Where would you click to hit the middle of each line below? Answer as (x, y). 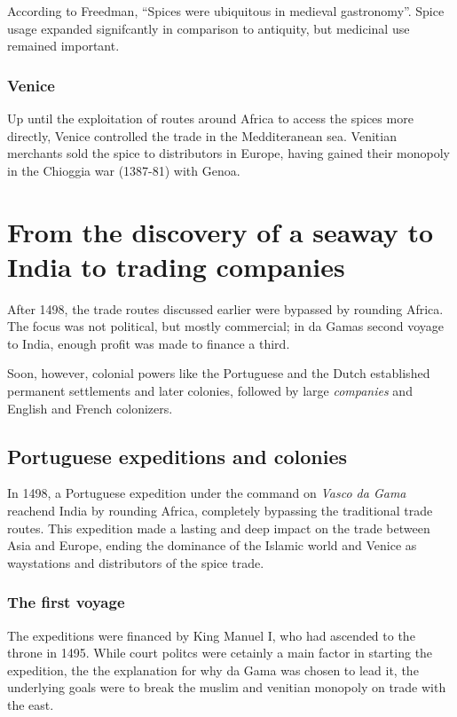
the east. (31, 705)
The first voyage (66, 602)
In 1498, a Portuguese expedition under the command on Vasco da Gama (207, 493)
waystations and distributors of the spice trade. (136, 562)
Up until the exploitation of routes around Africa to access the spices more (210, 118)
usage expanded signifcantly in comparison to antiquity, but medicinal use (209, 28)
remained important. (63, 46)
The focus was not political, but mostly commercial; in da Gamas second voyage (226, 326)
